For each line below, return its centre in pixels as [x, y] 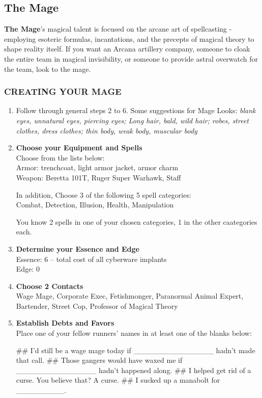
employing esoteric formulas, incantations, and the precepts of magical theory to [129, 38]
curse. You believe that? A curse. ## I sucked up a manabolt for [118, 380]
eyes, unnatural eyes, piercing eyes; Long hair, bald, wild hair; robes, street [133, 120]
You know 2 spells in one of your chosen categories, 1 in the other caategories [137, 221]
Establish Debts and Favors [65, 323]
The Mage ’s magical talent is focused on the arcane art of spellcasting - [118, 29]
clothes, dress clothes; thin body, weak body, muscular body [107, 130]
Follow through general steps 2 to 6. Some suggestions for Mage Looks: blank [136, 110]
